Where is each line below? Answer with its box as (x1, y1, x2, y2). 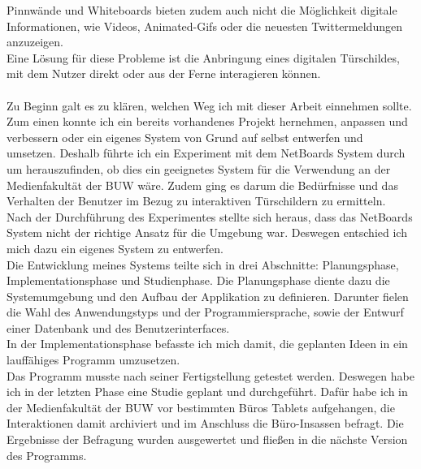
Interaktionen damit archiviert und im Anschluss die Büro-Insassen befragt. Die (7, 415, 404, 432)
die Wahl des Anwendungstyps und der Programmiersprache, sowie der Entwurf (7, 303, 404, 321)
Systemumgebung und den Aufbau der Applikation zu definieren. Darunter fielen (7, 287, 409, 304)
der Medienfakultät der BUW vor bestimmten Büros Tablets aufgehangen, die (7, 398, 395, 415)
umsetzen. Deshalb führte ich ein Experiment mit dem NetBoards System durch (7, 144, 406, 161)
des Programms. (7, 446, 87, 463)
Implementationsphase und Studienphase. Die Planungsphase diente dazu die (7, 272, 390, 289)
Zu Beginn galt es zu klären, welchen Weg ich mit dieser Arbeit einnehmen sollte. (7, 97, 412, 114)
